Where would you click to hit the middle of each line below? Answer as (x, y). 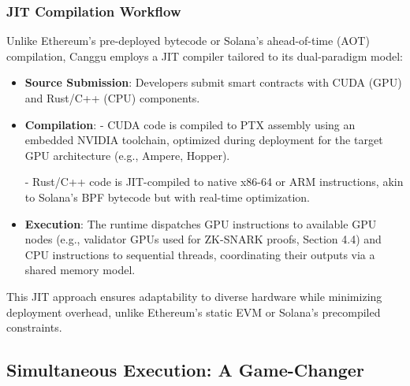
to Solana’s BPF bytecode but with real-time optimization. (168, 197)
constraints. (34, 327)
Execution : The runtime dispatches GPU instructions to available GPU (201, 223)
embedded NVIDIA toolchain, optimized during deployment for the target (204, 140)
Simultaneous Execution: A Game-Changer (185, 370)
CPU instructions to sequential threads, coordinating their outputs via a (200, 254)
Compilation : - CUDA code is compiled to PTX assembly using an (190, 124)
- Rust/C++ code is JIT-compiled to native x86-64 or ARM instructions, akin (214, 182)
